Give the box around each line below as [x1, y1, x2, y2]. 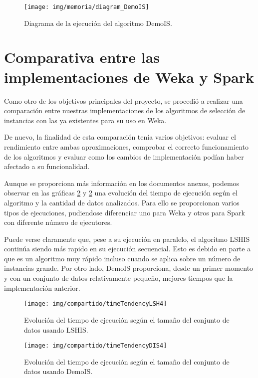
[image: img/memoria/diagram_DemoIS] [24, 3, 149, 10]
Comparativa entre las [4, 47, 160, 67]
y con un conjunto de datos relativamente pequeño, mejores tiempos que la [4, 273, 233, 283]
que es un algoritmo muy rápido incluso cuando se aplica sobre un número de [4, 253, 241, 263]
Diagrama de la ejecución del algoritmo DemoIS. [24, 17, 172, 28]
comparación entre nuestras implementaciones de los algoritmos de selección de [4, 105, 246, 116]
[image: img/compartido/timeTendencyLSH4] [24, 300, 167, 308]
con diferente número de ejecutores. [4, 217, 112, 227]
